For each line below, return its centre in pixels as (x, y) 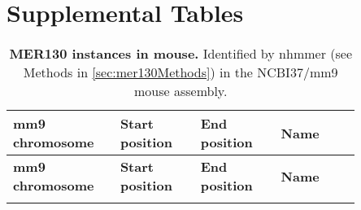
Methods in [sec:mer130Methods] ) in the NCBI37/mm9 (180, 72)
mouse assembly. (180, 91)
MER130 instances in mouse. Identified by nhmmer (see (180, 54)
